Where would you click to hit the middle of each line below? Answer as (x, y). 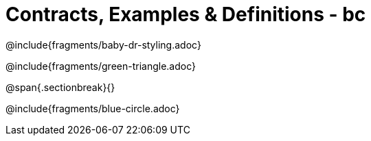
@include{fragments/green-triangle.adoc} (101, 66)
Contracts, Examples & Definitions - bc (186, 14)
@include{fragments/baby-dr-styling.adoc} (103, 44)
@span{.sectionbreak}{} (60, 87)
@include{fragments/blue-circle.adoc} (93, 108)
